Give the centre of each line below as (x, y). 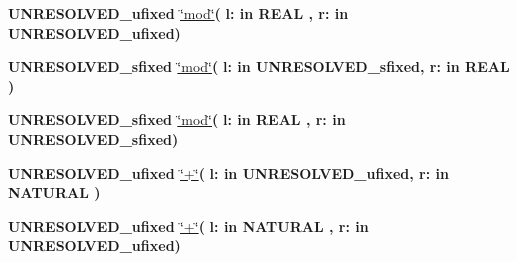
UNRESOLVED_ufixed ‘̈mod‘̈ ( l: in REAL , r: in (178, 13)
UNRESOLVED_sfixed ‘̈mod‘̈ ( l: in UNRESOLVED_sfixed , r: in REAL (259, 66)
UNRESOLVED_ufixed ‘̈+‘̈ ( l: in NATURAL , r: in (188, 225)
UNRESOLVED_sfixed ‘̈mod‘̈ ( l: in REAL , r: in (177, 119)
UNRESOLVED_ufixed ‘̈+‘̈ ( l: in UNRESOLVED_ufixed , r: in (228, 172)
